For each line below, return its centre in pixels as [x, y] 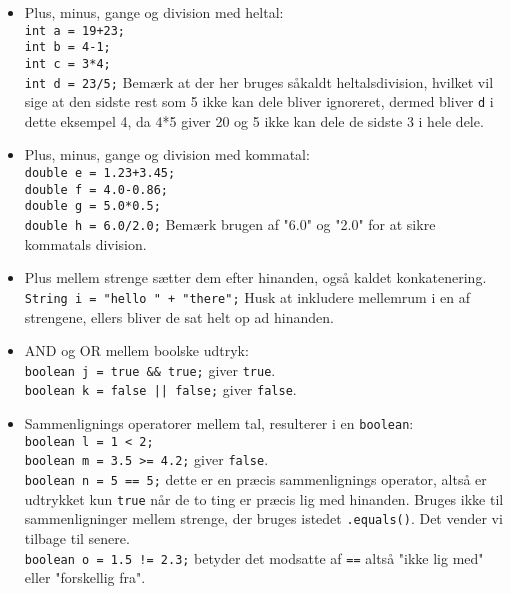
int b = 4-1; [67, 47]
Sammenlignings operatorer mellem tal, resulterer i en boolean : [219, 423]
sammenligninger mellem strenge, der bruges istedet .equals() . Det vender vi [263, 518]
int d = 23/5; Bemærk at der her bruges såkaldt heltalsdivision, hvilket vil [259, 81]
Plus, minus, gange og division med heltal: [154, 12]
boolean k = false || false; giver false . [160, 389]
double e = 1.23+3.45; [100, 173]
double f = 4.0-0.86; [96, 189]
